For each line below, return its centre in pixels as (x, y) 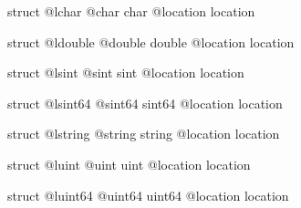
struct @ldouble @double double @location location (151, 42)
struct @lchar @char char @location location (131, 11)
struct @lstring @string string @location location (144, 134)
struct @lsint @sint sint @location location (126, 73)
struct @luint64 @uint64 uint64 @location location (148, 195)
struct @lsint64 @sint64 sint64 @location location (145, 103)
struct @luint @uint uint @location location (129, 164)
